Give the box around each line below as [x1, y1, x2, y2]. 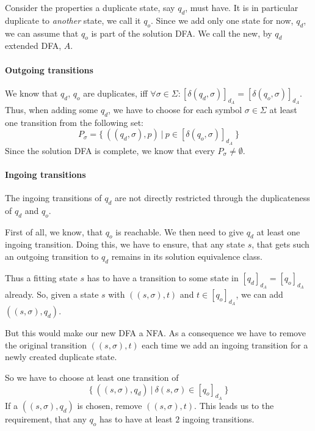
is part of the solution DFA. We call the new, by [91, 26, 272, 39]
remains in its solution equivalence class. [111, 249, 262, 262]
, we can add [236, 287, 283, 300]
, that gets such [252, 238, 310, 251]
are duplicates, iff [83, 86, 148, 99]
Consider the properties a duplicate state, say [5, 1, 175, 13]
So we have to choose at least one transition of [5, 370, 179, 383]
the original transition [5, 338, 87, 351]
